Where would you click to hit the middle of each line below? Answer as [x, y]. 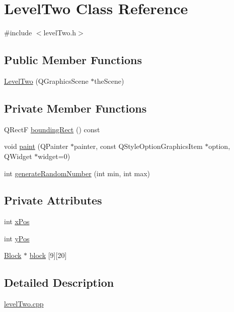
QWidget [18, 156]
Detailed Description [59, 282]
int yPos [17, 238]
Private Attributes [53, 200]
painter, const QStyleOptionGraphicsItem [138, 146]
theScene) [109, 81]
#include [18, 33]
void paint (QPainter [36, 146]
